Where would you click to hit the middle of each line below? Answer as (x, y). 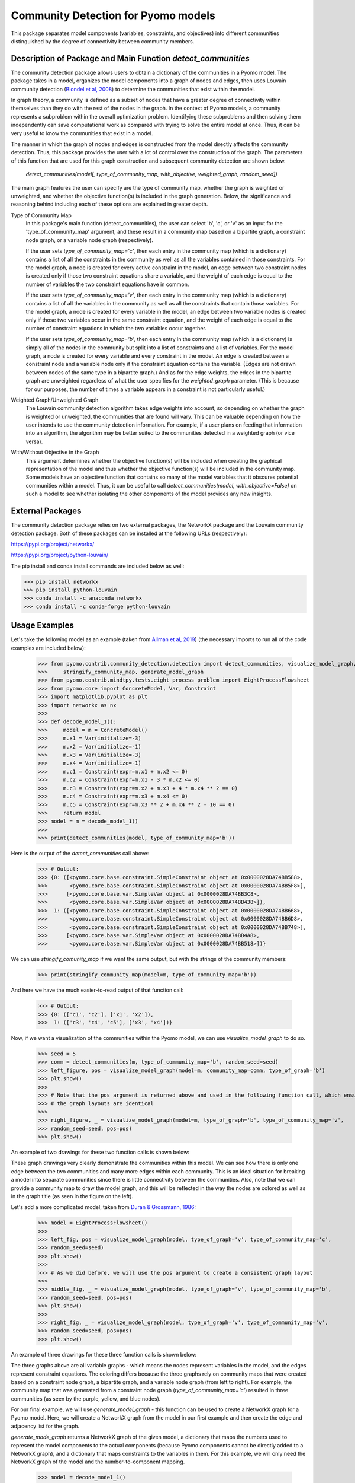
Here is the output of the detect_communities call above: (80, 853)
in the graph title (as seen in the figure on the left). (72, 1196)
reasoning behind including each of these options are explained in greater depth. (109, 204)
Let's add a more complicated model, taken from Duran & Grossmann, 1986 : (104, 1207)
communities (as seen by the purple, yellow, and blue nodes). (86, 1398)
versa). (34, 441)
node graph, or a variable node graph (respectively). (90, 240)
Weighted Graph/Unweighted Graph (55, 400)
